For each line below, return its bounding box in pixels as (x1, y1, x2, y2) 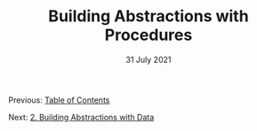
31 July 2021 (125, 54, 172, 65)
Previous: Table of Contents (8, 95, 110, 105)
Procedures (104, 25, 193, 45)
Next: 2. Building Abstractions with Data (8, 112, 155, 122)
